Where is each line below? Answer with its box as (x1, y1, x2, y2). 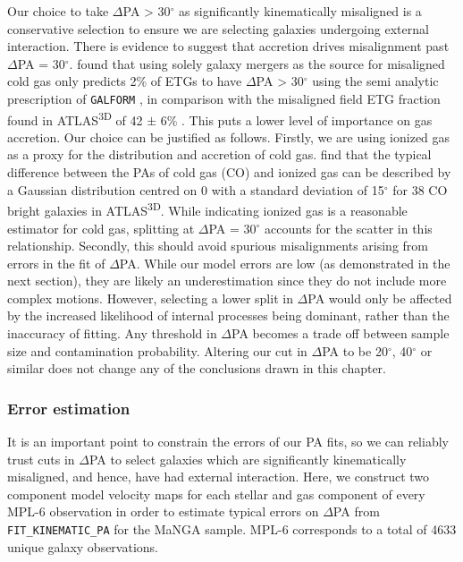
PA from (333, 502, 380, 521)
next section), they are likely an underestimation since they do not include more (7, 271, 447, 290)
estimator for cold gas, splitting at (7, 218, 195, 237)
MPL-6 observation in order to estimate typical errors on (7, 502, 319, 521)
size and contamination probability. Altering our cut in (7, 341, 307, 360)
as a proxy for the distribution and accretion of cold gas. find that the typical (7, 145, 432, 164)
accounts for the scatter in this (265, 218, 433, 237)
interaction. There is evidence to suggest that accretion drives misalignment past (7, 37, 450, 55)
